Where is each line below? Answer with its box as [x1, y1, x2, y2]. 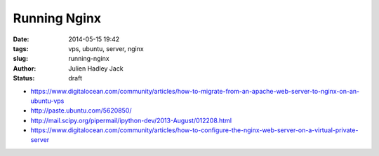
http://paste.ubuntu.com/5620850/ [30, 106, 132, 115]
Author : [13, 64, 36, 73]
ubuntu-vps [30, 97, 65, 105]
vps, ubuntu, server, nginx [68, 44, 144, 52]
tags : [13, 44, 29, 52]
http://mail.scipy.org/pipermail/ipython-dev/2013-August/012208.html [30, 116, 232, 125]
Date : [13, 35, 29, 43]
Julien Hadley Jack [68, 64, 124, 73]
